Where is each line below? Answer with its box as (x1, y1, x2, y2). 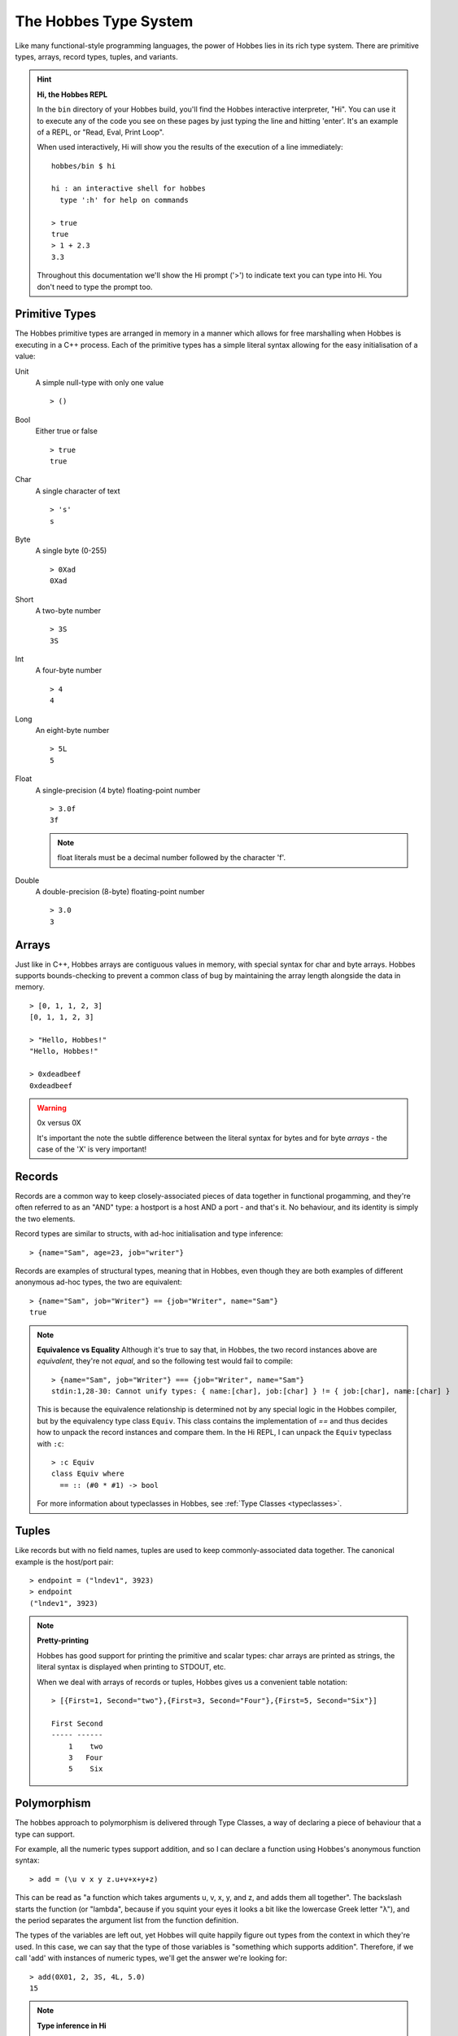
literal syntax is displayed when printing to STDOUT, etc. (37, 1662, 227, 1672)
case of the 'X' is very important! (37, 1144, 147, 1154)
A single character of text (35, 485, 121, 496)
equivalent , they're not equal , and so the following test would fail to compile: (37, 1356, 293, 1366)
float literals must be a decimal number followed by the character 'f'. (57, 853, 286, 862)
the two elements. (15, 1213, 76, 1223)
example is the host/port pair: (15, 1556, 114, 1567)
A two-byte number (35, 605, 102, 615)
